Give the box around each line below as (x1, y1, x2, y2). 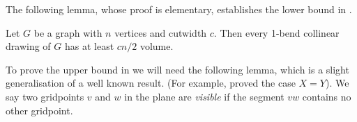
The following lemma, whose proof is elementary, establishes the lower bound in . (6, 2, 352, 16)
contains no (302, 89, 351, 103)
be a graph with (33, 25, 102, 40)
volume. (139, 39, 174, 53)
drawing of (6, 39, 51, 53)
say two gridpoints (6, 89, 84, 103)
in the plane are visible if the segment (124, 89, 284, 103)
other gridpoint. (6, 103, 73, 117)
